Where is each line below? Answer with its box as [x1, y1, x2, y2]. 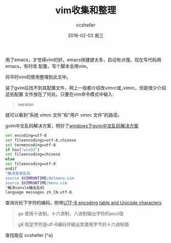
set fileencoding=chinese [5, 152, 60, 157]
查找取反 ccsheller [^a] [5, 232, 53, 238]
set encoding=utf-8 [5, 133, 47, 138]
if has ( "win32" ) [5, 147, 40, 152]
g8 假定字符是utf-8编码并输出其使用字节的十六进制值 [17, 222, 129, 228]
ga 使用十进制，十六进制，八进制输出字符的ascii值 [17, 210, 124, 217]
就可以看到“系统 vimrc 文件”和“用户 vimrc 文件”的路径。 [5, 112, 123, 118]
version [17, 101, 34, 107]
